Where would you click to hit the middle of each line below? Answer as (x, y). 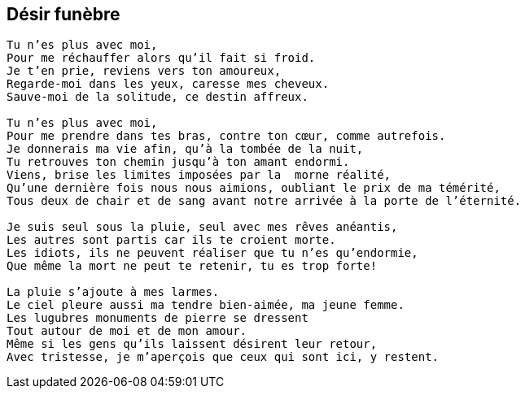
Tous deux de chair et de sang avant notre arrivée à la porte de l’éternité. (264, 201)
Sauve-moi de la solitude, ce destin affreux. (157, 97)
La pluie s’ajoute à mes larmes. (113, 292)
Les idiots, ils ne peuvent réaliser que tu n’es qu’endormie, (212, 253)
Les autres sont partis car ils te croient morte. (171, 240)
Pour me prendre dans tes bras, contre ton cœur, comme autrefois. (226, 136)
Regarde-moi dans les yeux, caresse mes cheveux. (168, 84)
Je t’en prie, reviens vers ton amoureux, (144, 71)
